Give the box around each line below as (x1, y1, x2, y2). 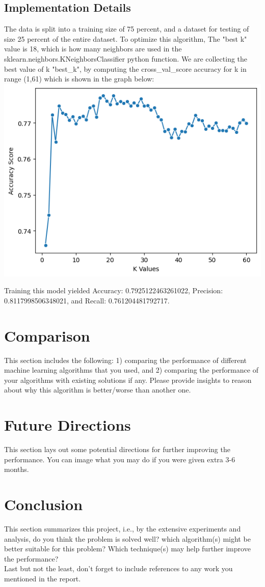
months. (4, 464, 29, 474)
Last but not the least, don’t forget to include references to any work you (4, 563, 233, 574)
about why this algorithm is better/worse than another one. (4, 384, 191, 395)
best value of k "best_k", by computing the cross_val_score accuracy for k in (4, 63, 247, 74)
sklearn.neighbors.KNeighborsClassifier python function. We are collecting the (4, 53, 248, 64)
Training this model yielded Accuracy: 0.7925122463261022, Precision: (4, 285, 223, 296)
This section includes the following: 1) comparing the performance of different (4, 354, 247, 365)
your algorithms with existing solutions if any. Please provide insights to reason (4, 374, 252, 385)
